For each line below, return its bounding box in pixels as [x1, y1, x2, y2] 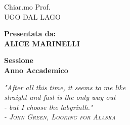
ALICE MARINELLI [4, 38, 80, 48]
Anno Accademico [4, 65, 68, 75]
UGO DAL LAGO [4, 11, 61, 22]
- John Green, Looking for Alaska [4, 111, 116, 122]
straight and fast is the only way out [4, 92, 116, 102]
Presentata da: [4, 28, 56, 39]
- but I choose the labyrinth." [4, 101, 93, 112]
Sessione [4, 55, 33, 66]
